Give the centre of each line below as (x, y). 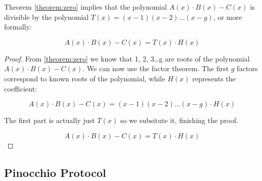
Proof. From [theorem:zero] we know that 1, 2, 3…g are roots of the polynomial (127, 58)
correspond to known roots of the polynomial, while (85, 78)
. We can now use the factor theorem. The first (156, 68)
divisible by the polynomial (47, 17)
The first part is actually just (50, 120)
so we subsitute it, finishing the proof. (179, 120)
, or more (228, 17)
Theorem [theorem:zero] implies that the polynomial (85, 7)
